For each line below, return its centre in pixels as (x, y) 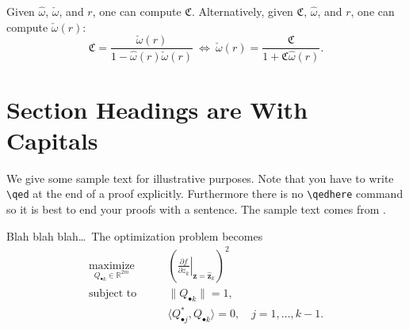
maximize (111, 266)
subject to (113, 293)
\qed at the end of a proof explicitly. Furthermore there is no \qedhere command (205, 193)
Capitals (52, 140)
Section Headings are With (157, 109)
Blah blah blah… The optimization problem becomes (135, 235)
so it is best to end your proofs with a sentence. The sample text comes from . (196, 209)
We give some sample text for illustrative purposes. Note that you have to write (200, 178)
